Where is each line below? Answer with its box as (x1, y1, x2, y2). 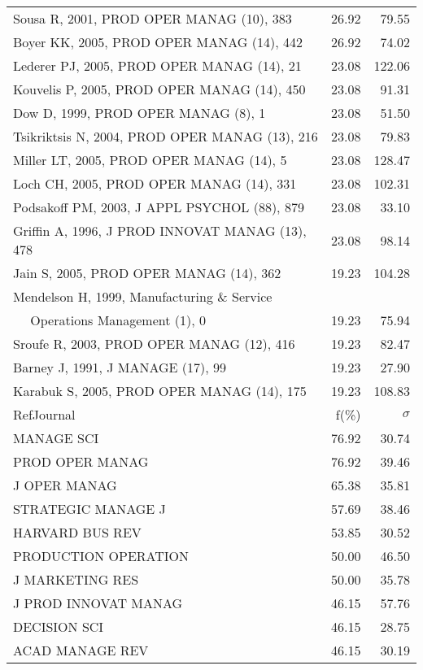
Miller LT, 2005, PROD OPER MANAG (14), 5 (13, 150, 287, 169)
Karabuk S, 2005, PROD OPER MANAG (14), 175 (13, 381, 307, 400)
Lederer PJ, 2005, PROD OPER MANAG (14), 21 (13, 56, 302, 75)
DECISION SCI (13, 617, 104, 636)
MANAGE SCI (13, 429, 99, 447)
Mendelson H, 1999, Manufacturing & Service (13, 287, 273, 306)
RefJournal (13, 405, 76, 424)
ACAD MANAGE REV (13, 641, 149, 659)
